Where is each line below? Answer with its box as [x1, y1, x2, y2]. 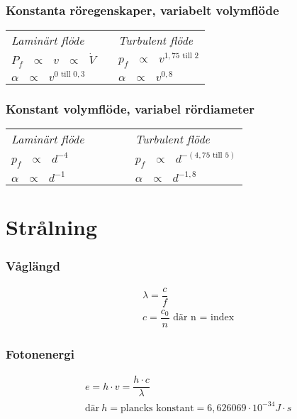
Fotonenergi [6, 344, 74, 362]
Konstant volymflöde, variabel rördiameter [6, 99, 254, 117]
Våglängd [6, 256, 60, 274]
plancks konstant [121, 403, 194, 413]
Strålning [6, 212, 98, 241]
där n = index [173, 312, 235, 323]
